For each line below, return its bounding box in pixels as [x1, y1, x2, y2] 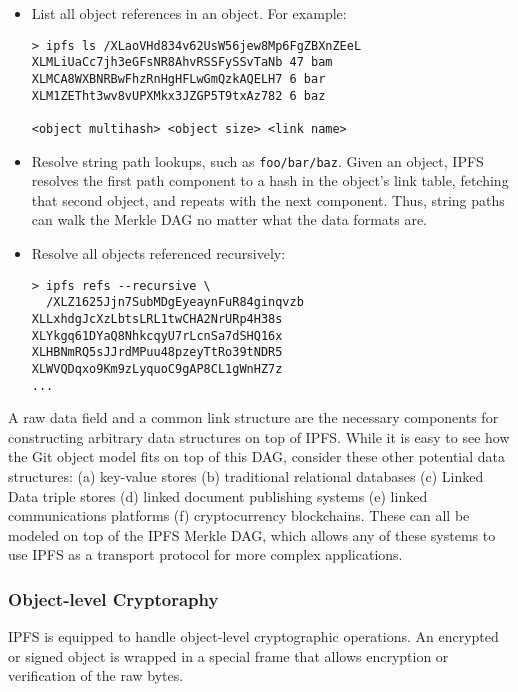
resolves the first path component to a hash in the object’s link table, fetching [31, 170, 509, 191]
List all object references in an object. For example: [31, 3, 347, 23]
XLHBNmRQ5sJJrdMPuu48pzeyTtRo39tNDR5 [31, 345, 283, 360]
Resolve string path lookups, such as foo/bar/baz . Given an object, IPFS [31, 150, 484, 171]
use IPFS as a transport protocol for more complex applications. [8, 544, 403, 565]
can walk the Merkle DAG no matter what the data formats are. [31, 209, 428, 230]
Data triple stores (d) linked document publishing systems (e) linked [8, 485, 428, 506]
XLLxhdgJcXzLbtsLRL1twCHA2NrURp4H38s [31, 311, 283, 326]
